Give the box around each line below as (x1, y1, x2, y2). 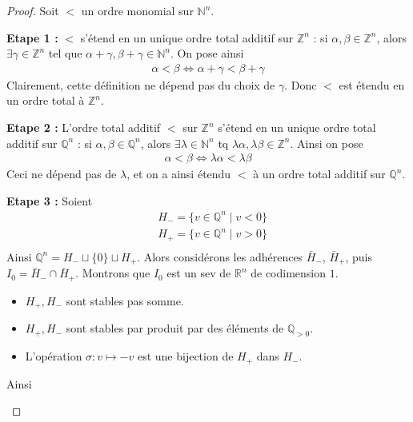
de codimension (251, 265, 327, 281)
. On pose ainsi (170, 45, 244, 62)
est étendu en (339, 76, 405, 93)
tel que (48, 45, 82, 62)
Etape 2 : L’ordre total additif (6, 119, 161, 135)
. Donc (284, 76, 317, 93)
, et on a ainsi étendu (126, 165, 231, 182)
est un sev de (166, 265, 231, 281)
